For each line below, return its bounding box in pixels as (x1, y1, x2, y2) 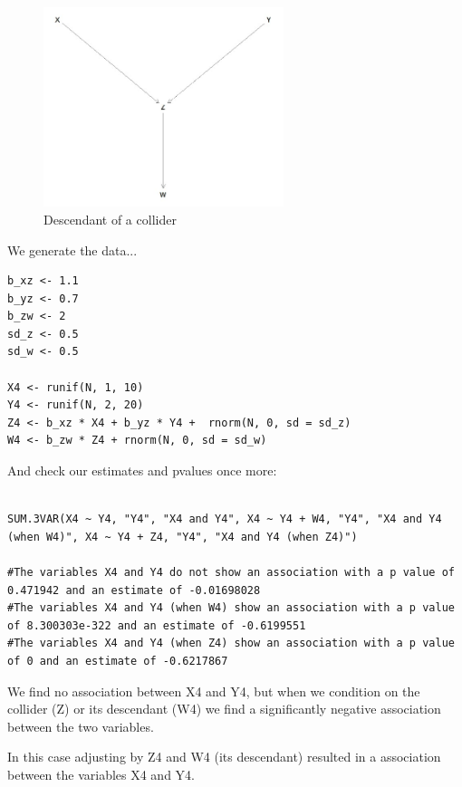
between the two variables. (7, 716, 154, 735)
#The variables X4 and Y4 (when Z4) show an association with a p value (7, 637, 455, 650)
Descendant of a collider (43, 209, 177, 228)
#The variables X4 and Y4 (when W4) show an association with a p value (7, 601, 455, 615)
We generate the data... (7, 240, 138, 259)
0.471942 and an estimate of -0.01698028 (7, 583, 261, 597)
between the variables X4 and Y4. (7, 764, 195, 783)
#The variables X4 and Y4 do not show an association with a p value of (7, 566, 455, 579)
